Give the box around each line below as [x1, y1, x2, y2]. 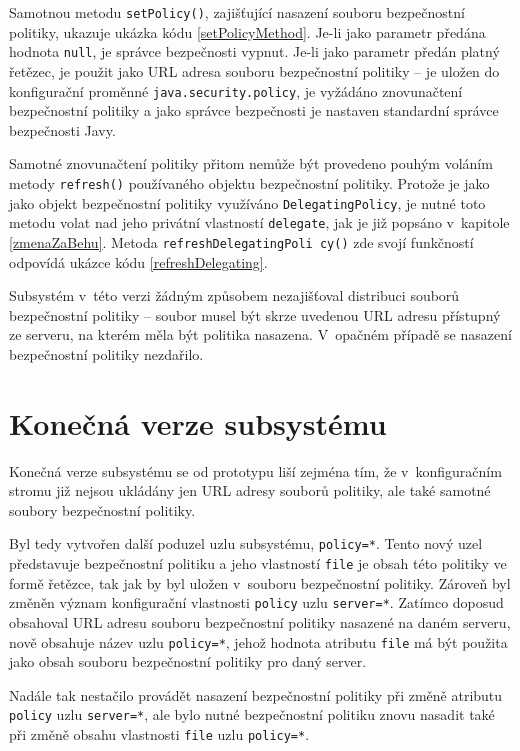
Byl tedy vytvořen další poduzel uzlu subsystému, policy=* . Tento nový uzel [9, 533, 483, 554]
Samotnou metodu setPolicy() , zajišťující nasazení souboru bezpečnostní [9, 2, 465, 22]
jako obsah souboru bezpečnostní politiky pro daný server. [9, 651, 367, 672]
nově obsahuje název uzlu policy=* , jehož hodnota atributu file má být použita [9, 631, 508, 652]
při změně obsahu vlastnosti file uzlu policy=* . [9, 724, 310, 745]
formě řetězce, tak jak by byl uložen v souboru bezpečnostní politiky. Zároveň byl [9, 572, 511, 593]
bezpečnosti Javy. [9, 119, 116, 140]
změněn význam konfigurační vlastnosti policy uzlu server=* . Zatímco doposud [9, 592, 504, 613]
